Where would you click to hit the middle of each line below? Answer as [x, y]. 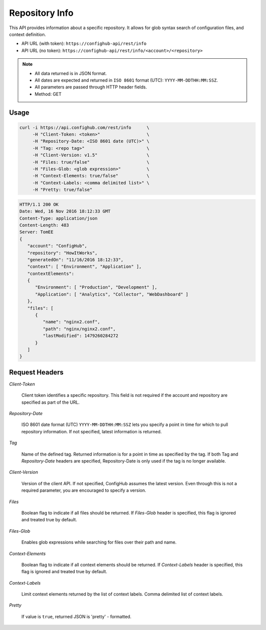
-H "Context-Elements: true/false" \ [91, 176]
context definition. [28, 34]
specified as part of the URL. [50, 402]
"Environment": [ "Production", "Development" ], [96, 287]
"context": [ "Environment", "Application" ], [84, 267]
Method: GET [48, 94]
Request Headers [36, 372]
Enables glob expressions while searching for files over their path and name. [99, 542]
